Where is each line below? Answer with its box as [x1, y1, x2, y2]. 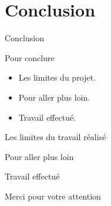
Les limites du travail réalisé [5, 131, 106, 143]
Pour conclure [5, 51, 55, 64]
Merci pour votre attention [5, 190, 101, 202]
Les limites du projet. [18, 71, 96, 84]
